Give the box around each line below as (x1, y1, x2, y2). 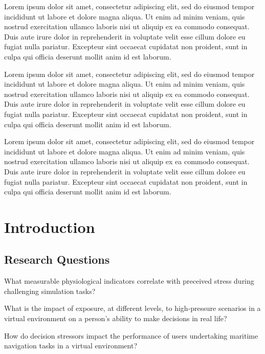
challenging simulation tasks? (4, 285, 96, 296)
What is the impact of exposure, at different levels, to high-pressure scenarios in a (4, 303, 261, 313)
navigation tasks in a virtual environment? (4, 340, 138, 351)
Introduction (4, 216, 95, 237)
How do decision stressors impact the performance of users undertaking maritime (4, 330, 258, 341)
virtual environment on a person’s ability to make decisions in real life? (4, 313, 227, 324)
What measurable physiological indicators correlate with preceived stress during (4, 276, 254, 286)
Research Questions (4, 251, 110, 267)
